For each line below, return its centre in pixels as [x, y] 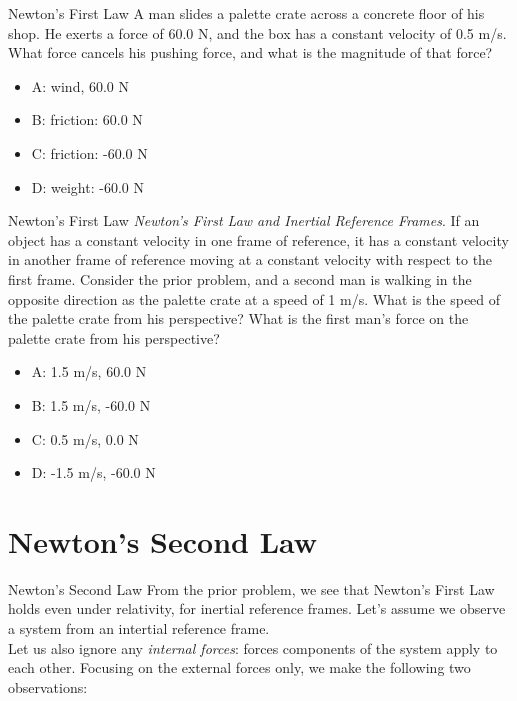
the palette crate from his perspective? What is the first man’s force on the [238, 318]
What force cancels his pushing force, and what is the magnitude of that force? [250, 52]
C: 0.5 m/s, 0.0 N [85, 438]
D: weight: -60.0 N [87, 186]
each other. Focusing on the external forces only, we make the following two [239, 667]
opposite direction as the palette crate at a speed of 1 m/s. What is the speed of [254, 298]
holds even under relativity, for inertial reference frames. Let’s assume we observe [257, 608]
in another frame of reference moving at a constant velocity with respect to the [250, 259]
